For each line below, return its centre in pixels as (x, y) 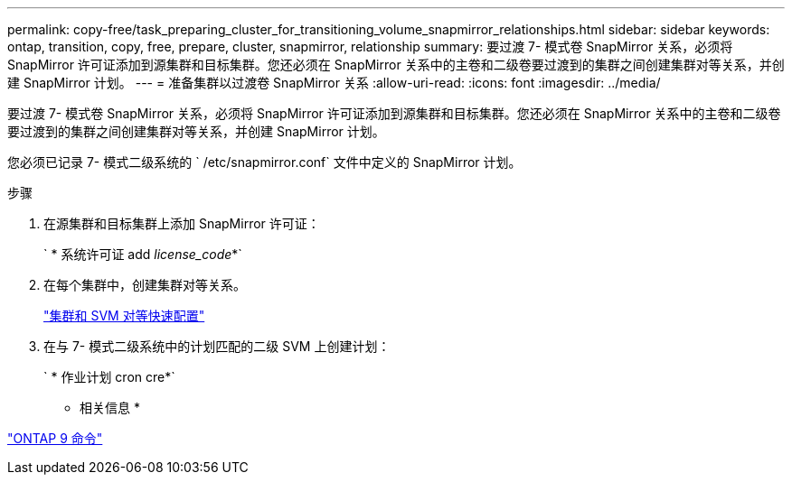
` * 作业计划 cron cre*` (109, 377)
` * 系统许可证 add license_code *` (143, 254)
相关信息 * (110, 408)
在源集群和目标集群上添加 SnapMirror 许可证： (182, 223)
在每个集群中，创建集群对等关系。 (145, 285)
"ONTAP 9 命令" (55, 438)
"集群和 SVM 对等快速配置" (124, 315)
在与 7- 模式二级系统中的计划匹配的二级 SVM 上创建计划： (217, 346)
